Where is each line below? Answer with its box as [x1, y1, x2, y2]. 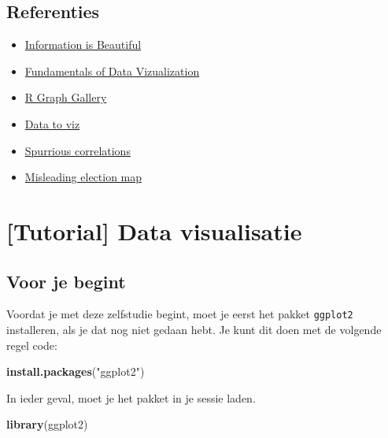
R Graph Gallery [24, 89, 107, 106]
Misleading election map [24, 169, 142, 185]
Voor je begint [6, 269, 126, 293]
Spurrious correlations [24, 142, 131, 158]
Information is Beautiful [24, 36, 142, 53]
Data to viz [24, 115, 80, 132]
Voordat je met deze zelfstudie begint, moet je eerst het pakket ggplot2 [6, 306, 353, 322]
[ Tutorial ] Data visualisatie [6, 214, 302, 247]
